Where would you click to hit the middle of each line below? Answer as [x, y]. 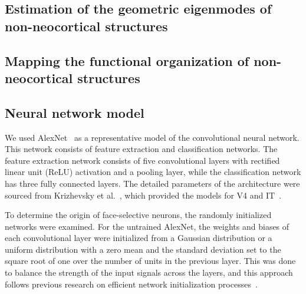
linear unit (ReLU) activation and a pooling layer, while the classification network [153, 172]
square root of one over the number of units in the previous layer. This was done [150, 261]
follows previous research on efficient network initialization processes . [131, 284]
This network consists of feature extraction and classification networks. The [141, 149]
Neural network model [75, 112]
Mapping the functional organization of [127, 60]
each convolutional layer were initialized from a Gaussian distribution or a [139, 238]
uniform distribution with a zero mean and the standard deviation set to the [143, 249]
